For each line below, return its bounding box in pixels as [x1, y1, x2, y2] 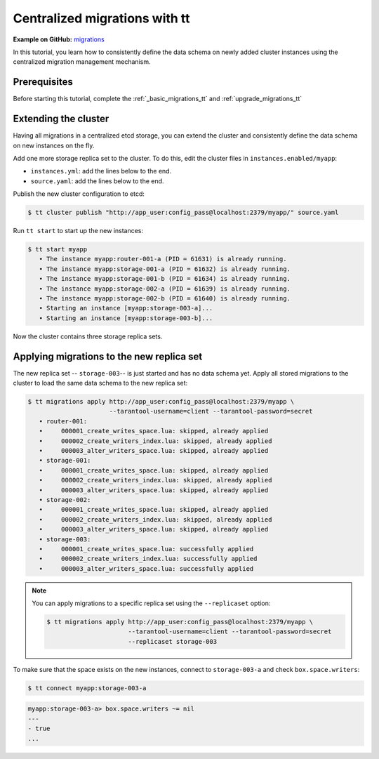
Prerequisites [13, 76, 73, 88]
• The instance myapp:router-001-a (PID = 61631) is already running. [39, 255, 287, 263]
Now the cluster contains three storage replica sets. [13, 332, 163, 341]
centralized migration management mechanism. [13, 58, 151, 66]
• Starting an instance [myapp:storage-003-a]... [39, 304, 213, 312]
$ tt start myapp [27, 246, 88, 253]
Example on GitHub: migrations [13, 35, 105, 44]
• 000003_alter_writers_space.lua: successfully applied [39, 565, 254, 572]
